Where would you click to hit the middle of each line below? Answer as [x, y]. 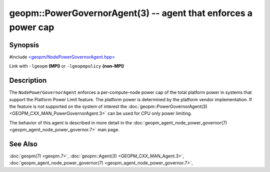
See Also [23, 144]
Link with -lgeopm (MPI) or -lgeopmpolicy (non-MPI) [67, 66]
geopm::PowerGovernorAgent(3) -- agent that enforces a [131, 13]
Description [28, 80]
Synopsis [24, 45]
